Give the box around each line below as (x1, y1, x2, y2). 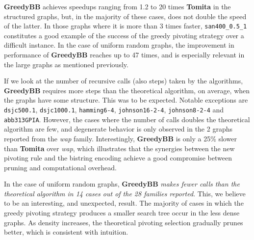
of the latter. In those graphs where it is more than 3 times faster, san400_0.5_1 (4, 21, 247, 31)
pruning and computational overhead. (4, 162, 117, 172)
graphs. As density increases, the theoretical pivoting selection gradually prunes (4, 217, 243, 227)
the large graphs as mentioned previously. (4, 59, 128, 69)
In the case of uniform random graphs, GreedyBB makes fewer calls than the (4, 179, 240, 189)
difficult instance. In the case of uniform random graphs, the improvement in (4, 40, 234, 50)
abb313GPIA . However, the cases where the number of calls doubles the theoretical (4, 114, 250, 124)
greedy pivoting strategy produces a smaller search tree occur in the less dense (4, 208, 240, 218)
